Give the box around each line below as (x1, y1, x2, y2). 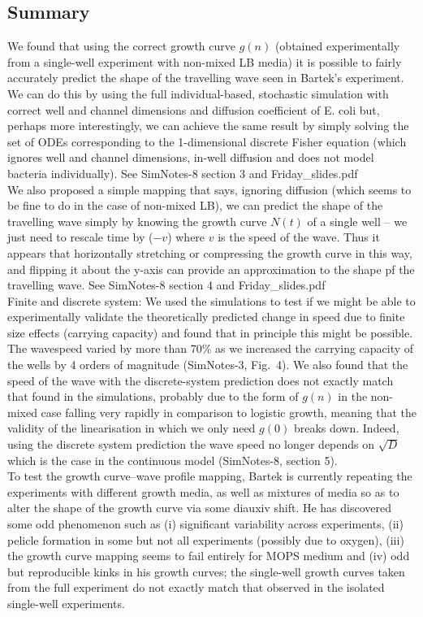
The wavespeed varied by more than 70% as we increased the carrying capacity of (7, 340, 414, 357)
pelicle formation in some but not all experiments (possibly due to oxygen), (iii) (7, 531, 404, 548)
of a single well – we (307, 212, 408, 229)
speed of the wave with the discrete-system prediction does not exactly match (7, 372, 394, 389)
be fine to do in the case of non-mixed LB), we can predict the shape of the (7, 197, 383, 214)
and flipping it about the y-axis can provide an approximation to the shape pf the (7, 260, 415, 277)
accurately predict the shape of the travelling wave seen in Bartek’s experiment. (7, 69, 404, 86)
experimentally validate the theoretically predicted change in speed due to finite (7, 308, 405, 325)
